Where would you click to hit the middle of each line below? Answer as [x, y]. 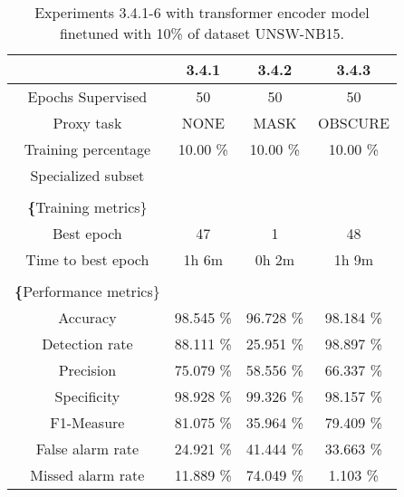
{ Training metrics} [87, 207]
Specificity [87, 396]
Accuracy [87, 317]
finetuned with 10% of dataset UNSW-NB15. [202, 33]
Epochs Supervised [87, 96]
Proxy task [87, 123]
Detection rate [87, 344]
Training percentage [87, 149]
